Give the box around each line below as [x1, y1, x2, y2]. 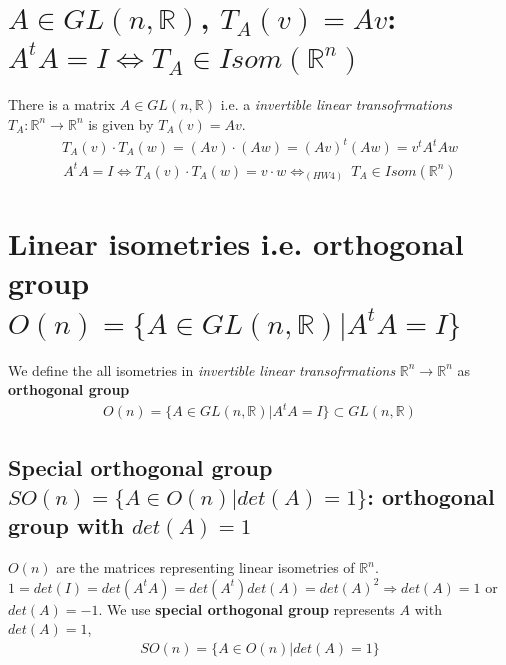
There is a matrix [8, 94, 116, 115]
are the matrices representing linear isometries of [56, 557, 355, 578]
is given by [88, 113, 154, 134]
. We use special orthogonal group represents [98, 598, 395, 619]
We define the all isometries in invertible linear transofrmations [8, 359, 396, 380]
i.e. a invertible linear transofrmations [220, 94, 453, 115]
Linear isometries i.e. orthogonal [8, 223, 464, 264]
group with [8, 510, 124, 541]
